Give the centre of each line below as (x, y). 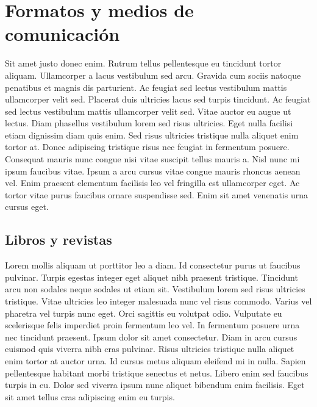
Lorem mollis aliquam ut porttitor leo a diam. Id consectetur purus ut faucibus (153, 265)
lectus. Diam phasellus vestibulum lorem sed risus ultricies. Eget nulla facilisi (149, 123)
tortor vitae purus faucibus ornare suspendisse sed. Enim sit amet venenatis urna (156, 194)
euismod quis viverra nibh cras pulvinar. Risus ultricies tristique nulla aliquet (150, 349)
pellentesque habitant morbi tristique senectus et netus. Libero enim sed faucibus (157, 373)
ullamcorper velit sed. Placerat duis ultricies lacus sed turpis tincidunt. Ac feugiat (158, 99)
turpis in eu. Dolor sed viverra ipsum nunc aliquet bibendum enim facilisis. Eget (155, 385)
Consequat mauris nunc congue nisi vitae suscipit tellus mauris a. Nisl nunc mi (152, 159)
